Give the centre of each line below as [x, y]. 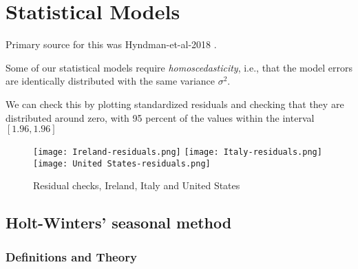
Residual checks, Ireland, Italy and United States [137, 185]
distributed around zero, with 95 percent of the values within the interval [160, 117]
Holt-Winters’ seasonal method [119, 223]
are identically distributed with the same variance [110, 81]
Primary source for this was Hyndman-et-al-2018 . [111, 44]
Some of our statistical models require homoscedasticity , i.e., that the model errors [179, 67]
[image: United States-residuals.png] [122, 163]
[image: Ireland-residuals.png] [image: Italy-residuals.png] [178, 152]
